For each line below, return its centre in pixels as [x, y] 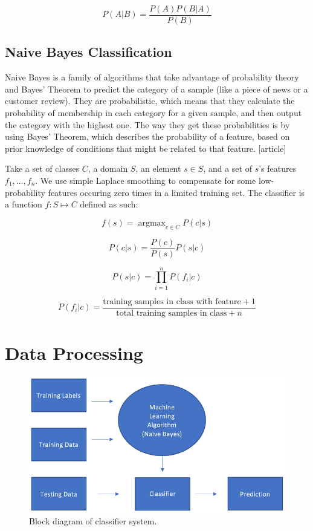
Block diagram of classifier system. [93, 521]
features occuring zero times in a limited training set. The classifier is [176, 192]
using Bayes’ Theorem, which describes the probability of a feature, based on [147, 136]
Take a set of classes [42, 168]
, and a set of [227, 168]
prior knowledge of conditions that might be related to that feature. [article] [146, 148]
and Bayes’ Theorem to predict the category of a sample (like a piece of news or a [156, 89]
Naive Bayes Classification [89, 52]
